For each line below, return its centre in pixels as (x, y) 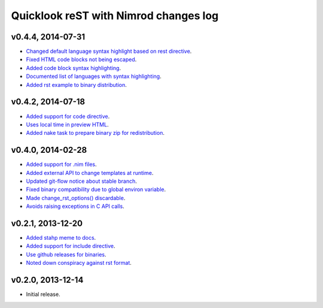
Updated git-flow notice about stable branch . (81, 181)
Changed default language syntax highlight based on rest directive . (109, 52)
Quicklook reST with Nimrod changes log (115, 16)
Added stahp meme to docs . (61, 238)
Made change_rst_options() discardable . (76, 198)
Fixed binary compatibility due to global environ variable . (96, 189)
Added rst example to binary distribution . (76, 84)
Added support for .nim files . (61, 164)
